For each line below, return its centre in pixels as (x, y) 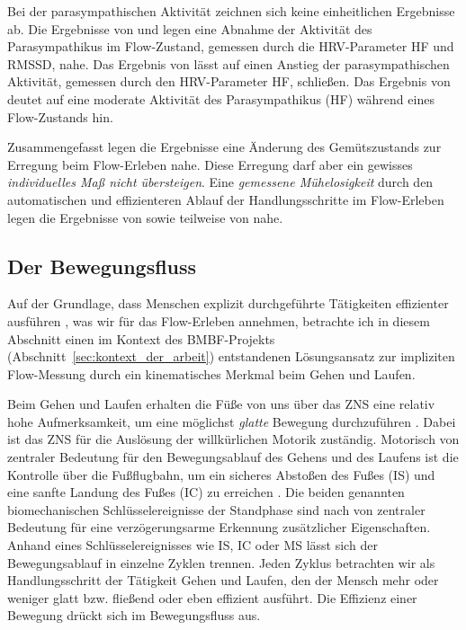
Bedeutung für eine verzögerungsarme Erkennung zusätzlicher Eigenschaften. (219, 527)
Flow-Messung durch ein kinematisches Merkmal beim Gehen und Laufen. (211, 373)
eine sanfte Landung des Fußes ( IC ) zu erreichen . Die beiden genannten (206, 492)
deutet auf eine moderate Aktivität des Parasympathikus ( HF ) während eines (221, 98)
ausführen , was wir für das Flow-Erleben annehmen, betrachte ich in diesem (219, 320)
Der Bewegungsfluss (102, 266)
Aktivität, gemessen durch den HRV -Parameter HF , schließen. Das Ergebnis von (229, 81)
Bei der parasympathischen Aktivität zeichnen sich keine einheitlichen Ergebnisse (231, 11)
